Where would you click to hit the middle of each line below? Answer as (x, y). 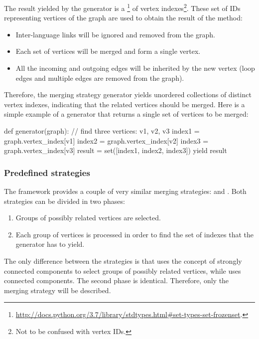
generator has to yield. (50, 244)
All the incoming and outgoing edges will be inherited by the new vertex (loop (135, 68)
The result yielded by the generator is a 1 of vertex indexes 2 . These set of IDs (122, 7)
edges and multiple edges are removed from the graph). (100, 78)
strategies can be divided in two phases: (65, 201)
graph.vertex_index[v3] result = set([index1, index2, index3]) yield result (116, 150)
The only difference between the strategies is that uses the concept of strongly (123, 260)
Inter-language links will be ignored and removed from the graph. (115, 34)
